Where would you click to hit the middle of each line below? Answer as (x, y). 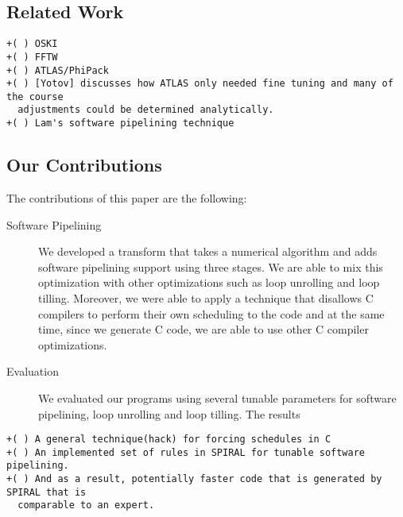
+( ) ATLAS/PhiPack (58, 70)
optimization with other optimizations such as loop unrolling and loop (209, 282)
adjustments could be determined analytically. (146, 110)
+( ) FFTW (32, 57)
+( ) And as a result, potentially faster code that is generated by (194, 479)
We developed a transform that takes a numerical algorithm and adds (208, 251)
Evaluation (33, 371)
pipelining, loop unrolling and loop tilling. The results (169, 413)
